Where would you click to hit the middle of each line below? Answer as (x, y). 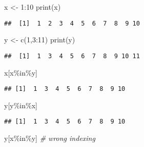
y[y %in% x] (21, 105)
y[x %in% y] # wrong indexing (50, 138)
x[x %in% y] (21, 72)
